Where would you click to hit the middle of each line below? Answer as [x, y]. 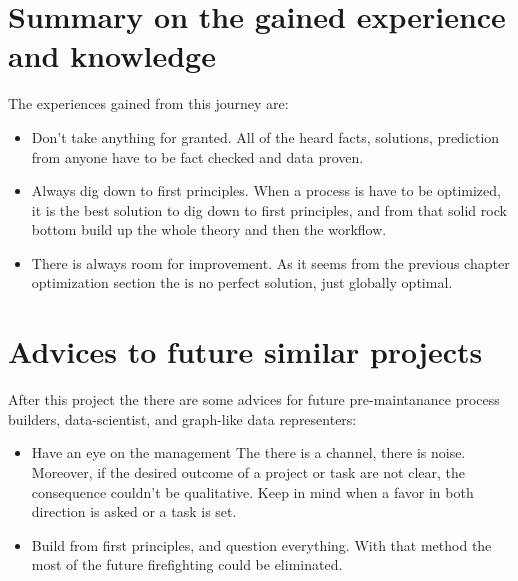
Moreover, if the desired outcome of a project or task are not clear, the [248, 471]
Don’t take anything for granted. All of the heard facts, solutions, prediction [265, 136]
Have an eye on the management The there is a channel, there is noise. [248, 452]
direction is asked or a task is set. [134, 511]
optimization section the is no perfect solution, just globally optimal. [242, 282]
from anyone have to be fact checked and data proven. [197, 156]
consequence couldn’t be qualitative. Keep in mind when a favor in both [252, 491]
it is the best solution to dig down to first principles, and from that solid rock [269, 209]
